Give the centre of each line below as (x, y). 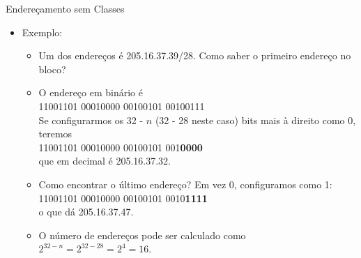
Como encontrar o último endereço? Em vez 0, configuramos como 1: (185, 184)
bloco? (52, 69)
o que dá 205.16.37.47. (86, 212)
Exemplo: (42, 32)
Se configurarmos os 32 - (91, 120)
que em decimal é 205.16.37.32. (105, 161)
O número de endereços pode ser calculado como (142, 235)
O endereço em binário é (91, 92)
